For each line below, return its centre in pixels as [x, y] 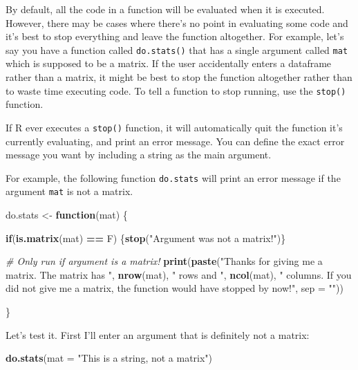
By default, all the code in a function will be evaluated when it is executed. [165, 9]
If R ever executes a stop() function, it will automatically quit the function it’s [174, 127]
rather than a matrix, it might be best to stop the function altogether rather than [179, 77]
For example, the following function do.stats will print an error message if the [173, 177]
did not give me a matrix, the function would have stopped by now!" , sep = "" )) [175, 288]
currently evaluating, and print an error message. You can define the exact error [175, 141]
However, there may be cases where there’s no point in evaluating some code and [177, 22]
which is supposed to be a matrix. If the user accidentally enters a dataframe [169, 63]
